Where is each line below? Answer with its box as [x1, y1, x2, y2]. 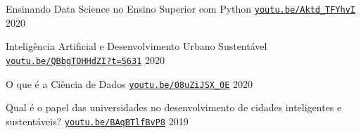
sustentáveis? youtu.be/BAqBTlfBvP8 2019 [6, 113, 189, 128]
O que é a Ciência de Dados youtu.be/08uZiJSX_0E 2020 [6, 76, 253, 91]
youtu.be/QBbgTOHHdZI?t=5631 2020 [6, 52, 165, 67]
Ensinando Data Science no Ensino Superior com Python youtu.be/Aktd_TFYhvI [6, 1, 355, 15]
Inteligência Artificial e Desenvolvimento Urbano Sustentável [6, 39, 267, 53]
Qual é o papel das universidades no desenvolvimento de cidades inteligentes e [6, 100, 342, 115]
